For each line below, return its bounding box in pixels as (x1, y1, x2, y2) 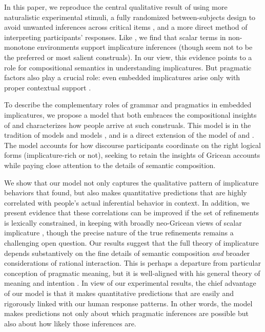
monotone (4, 42, 35, 52)
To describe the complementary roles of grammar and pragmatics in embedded (4, 99, 252, 110)
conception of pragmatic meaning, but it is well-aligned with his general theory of (4, 267, 260, 278)
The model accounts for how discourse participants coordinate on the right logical (4, 139, 261, 150)
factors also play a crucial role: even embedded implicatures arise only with (4, 72, 240, 83)
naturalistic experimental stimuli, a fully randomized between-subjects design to (4, 11, 256, 22)
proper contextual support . (4, 82, 91, 93)
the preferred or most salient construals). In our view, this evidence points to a (4, 51, 252, 62)
